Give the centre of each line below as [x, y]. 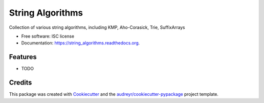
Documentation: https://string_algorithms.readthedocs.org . [81, 43]
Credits [21, 83]
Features [23, 57]
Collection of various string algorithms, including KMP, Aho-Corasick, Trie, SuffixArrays [97, 27]
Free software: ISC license [48, 36]
